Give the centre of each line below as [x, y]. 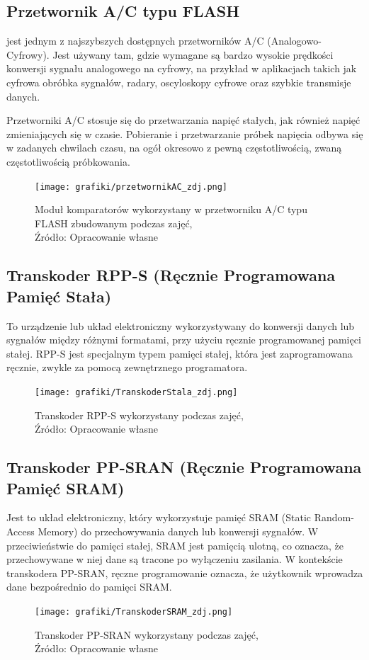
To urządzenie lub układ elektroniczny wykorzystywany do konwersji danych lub [181, 325]
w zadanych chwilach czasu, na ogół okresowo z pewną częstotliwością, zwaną [174, 148]
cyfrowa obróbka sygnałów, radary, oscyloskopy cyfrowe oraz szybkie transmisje [179, 82]
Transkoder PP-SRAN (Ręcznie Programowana [184, 467]
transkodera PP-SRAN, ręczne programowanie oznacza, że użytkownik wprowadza [185, 573]
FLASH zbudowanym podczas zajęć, [114, 223]
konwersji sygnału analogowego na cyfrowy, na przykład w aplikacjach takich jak [182, 68]
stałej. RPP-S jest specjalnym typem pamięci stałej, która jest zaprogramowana [180, 353]
